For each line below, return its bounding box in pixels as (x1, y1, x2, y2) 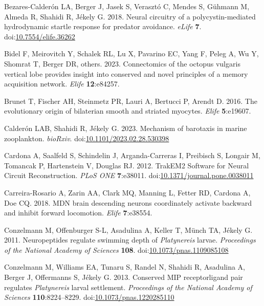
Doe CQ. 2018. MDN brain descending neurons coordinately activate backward (4, 197, 252, 208)
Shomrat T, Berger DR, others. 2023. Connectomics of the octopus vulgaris (4, 58, 240, 69)
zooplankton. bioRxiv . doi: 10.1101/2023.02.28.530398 (4, 133, 169, 143)
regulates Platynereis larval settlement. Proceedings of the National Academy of (4, 281, 252, 292)
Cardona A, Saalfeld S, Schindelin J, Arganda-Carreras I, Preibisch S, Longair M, (4, 150, 260, 161)
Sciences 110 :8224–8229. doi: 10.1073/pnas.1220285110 (4, 292, 174, 302)
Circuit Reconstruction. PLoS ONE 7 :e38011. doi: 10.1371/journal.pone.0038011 (4, 170, 254, 181)
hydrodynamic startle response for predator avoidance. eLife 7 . (4, 21, 202, 32)
